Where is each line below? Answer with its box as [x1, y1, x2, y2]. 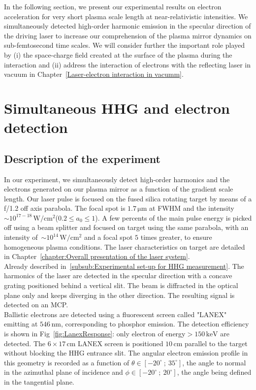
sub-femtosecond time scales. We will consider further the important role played [4, 40, 245, 50]
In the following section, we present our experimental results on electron [4, 1, 222, 11]
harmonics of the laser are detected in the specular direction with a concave [4, 270, 232, 281]
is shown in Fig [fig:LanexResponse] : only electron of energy [4, 328, 186, 339]
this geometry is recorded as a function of [4, 357, 129, 367]
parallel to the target [184, 338, 248, 348]
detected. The [4, 338, 45, 348]
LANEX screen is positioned [78, 338, 163, 348]
